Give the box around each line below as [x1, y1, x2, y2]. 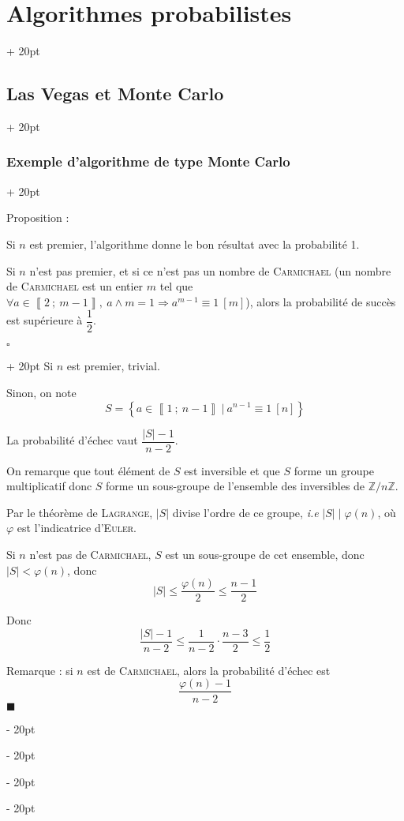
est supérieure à [6, 312, 83, 328]
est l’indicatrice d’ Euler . [17, 519, 137, 536]
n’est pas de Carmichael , [29, 545, 151, 562]
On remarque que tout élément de [6, 462, 170, 478]
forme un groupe [294, 462, 374, 478]
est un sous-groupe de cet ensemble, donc [165, 545, 365, 562]
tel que [159, 278, 193, 294]
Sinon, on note [6, 384, 77, 400]
